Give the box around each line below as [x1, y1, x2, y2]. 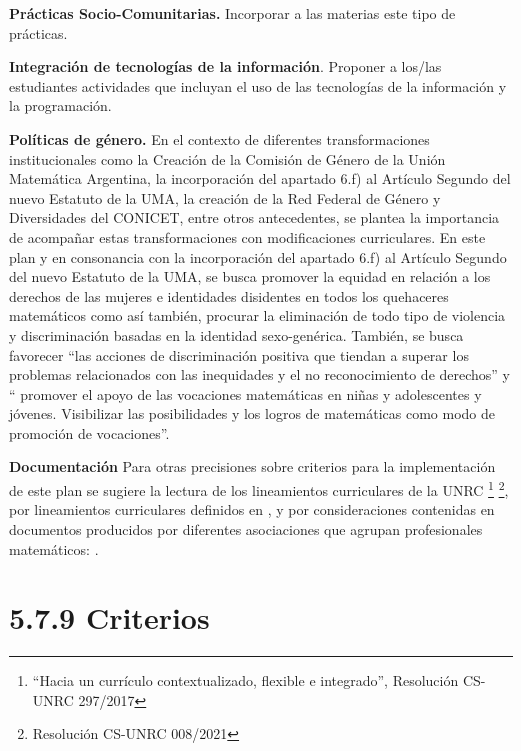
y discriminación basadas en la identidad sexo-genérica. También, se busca [9, 324, 464, 345]
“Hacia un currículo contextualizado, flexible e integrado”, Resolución [32, 670, 459, 691]
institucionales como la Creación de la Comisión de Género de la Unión [9, 148, 446, 169]
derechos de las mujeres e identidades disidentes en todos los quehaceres [9, 285, 449, 306]
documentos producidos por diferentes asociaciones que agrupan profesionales [9, 518, 483, 539]
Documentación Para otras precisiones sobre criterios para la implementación [9, 456, 496, 477]
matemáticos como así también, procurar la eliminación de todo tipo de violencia [9, 305, 506, 326]
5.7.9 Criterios [9, 597, 210, 638]
